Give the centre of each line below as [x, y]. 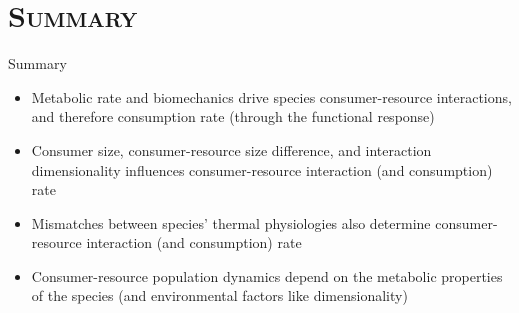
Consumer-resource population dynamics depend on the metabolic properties [267, 275]
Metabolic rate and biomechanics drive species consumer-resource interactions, [271, 96]
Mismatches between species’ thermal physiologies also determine [231, 222]
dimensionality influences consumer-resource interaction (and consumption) [262, 169]
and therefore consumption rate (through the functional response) [233, 116]
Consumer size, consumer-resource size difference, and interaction [231, 149]
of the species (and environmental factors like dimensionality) [219, 295]
